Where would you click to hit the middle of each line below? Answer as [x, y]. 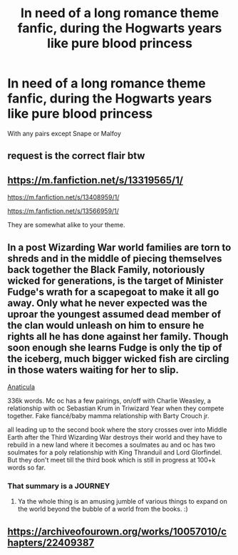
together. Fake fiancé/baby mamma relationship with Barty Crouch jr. [108, 415]
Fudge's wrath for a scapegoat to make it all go [113, 292]
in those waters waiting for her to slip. [93, 369]
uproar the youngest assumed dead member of [114, 314]
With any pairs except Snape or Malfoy [64, 133]
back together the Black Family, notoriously [106, 270]
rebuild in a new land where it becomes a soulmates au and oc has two [112, 445]
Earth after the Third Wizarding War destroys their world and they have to [115, 437]
